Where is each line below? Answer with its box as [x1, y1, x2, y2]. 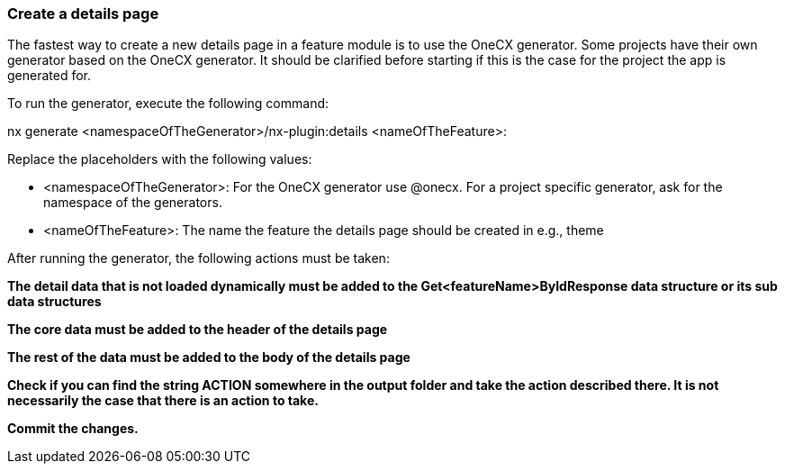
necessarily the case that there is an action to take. [7, 393, 319, 409]
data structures [7, 294, 102, 310]
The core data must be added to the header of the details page [7, 322, 388, 338]
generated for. [7, 68, 92, 84]
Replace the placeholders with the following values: [7, 151, 312, 168]
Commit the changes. [7, 421, 139, 437]
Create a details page [7, 5, 159, 23]
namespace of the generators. [43, 195, 222, 211]
